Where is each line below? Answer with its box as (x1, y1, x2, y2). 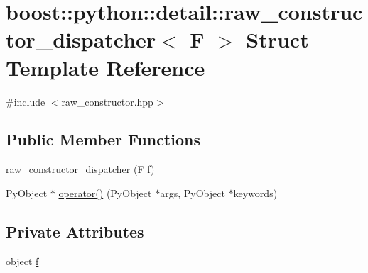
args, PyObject (160, 185, 225, 200)
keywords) (233, 185, 278, 200)
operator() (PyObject (58, 185, 152, 200)
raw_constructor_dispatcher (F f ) (6, 162, 155, 177)
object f (6, 253, 39, 268)
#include (6, 94, 45, 108)
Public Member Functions (6, 128, 200, 150)
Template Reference (6, 52, 205, 82)
